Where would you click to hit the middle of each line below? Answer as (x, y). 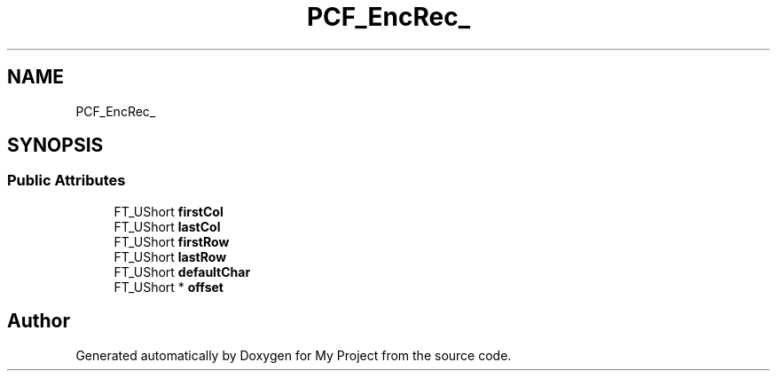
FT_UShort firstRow (172, 241)
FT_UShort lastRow (170, 256)
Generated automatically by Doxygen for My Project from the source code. (294, 355)
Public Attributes (67, 181)
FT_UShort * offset (169, 287)
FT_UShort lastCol (167, 226)
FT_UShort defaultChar (182, 272)
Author (39, 321)
